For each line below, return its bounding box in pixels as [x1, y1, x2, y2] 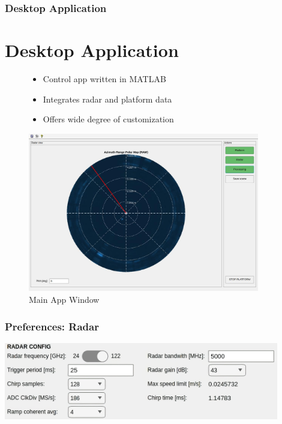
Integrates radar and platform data [43, 92, 172, 105]
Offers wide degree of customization [43, 113, 174, 125]
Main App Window [29, 293, 100, 306]
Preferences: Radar [5, 318, 99, 333]
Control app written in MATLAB [43, 72, 166, 85]
